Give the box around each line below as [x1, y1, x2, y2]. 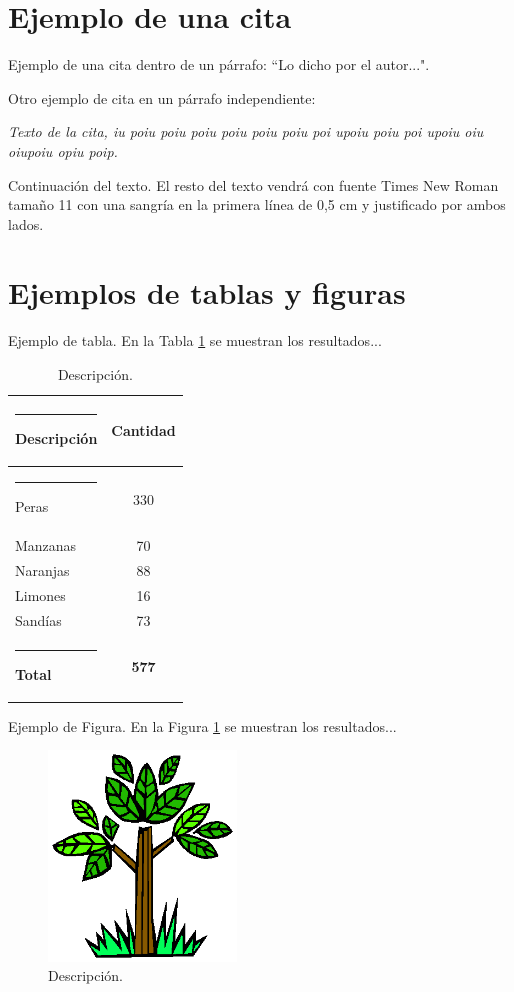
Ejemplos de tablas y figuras [8, 272, 406, 313]
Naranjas [15, 560, 70, 581]
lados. [8, 213, 44, 234]
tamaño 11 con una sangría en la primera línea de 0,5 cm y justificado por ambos [8, 194, 506, 215]
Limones [15, 584, 66, 605]
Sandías [15, 609, 62, 630]
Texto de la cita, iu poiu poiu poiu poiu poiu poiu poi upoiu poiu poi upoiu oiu [8, 121, 484, 142]
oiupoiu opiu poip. [8, 140, 118, 161]
